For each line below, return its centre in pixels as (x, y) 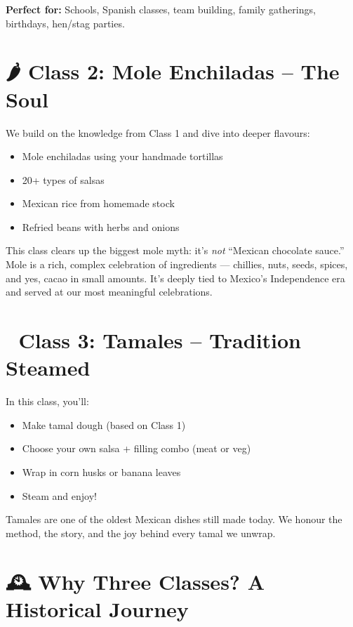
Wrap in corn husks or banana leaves (101, 471)
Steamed (48, 368)
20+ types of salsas (63, 179)
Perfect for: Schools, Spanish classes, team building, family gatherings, (161, 9)
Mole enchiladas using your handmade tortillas (122, 156)
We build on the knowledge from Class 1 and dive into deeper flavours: (158, 132)
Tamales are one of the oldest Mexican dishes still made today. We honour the (174, 519)
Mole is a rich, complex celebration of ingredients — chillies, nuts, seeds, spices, (177, 264)
